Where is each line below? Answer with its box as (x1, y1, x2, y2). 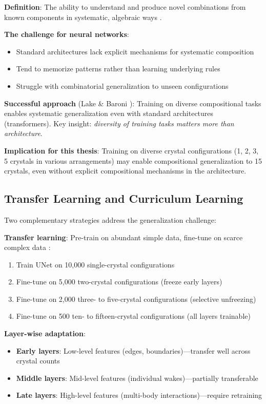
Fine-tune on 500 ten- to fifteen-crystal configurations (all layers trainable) (16, 311, 251, 321)
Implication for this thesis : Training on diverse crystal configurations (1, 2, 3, (4, 145, 259, 156)
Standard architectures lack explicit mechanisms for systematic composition (16, 46, 254, 56)
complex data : (4, 242, 51, 253)
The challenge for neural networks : (4, 29, 129, 40)
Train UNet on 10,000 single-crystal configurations (16, 259, 175, 270)
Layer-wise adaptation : (4, 328, 86, 339)
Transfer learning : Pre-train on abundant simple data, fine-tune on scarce (4, 232, 243, 242)
